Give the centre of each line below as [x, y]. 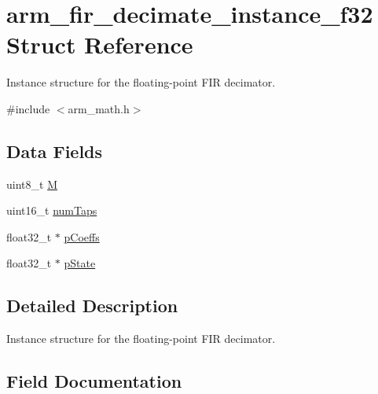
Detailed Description [92, 306]
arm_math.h [99, 108]
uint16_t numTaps [52, 210]
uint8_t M [32, 184]
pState [80, 263]
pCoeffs [82, 236]
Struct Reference [100, 44]
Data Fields [55, 151]
